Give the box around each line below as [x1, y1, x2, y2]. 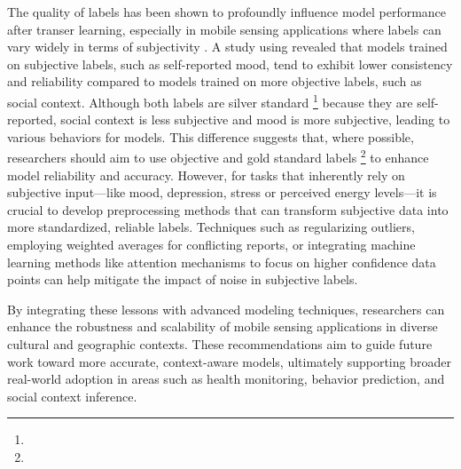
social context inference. [7, 386, 137, 405]
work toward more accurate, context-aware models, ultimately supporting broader [7, 352, 451, 370]
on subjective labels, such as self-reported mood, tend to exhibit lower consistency [7, 54, 453, 73]
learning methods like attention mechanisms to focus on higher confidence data [7, 252, 436, 271]
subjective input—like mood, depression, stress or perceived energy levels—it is [7, 183, 437, 202]
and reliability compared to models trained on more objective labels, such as [7, 72, 422, 91]
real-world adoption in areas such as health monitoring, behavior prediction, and [7, 370, 445, 388]
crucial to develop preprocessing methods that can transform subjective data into [7, 200, 449, 219]
